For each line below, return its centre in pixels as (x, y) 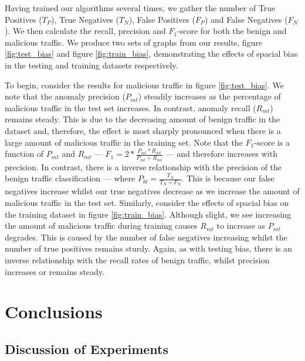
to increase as (241, 226)
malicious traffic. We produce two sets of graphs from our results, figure (133, 42)
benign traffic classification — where (70, 178)
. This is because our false (228, 178)
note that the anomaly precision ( (65, 96)
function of (24, 154)
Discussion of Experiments (87, 348)
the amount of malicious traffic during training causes (101, 226)
